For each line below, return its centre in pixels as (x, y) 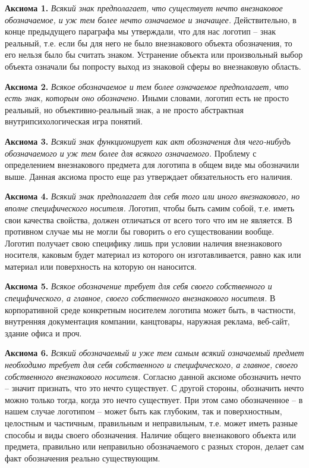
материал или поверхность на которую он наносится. (101, 266)
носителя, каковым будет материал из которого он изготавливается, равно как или (153, 255)
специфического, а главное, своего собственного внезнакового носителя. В (140, 298)
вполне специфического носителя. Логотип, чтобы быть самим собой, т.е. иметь (150, 208)
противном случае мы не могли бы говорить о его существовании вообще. (140, 231)
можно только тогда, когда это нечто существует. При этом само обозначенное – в (154, 399)
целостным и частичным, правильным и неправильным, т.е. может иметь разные (151, 423)
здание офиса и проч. (43, 333)
